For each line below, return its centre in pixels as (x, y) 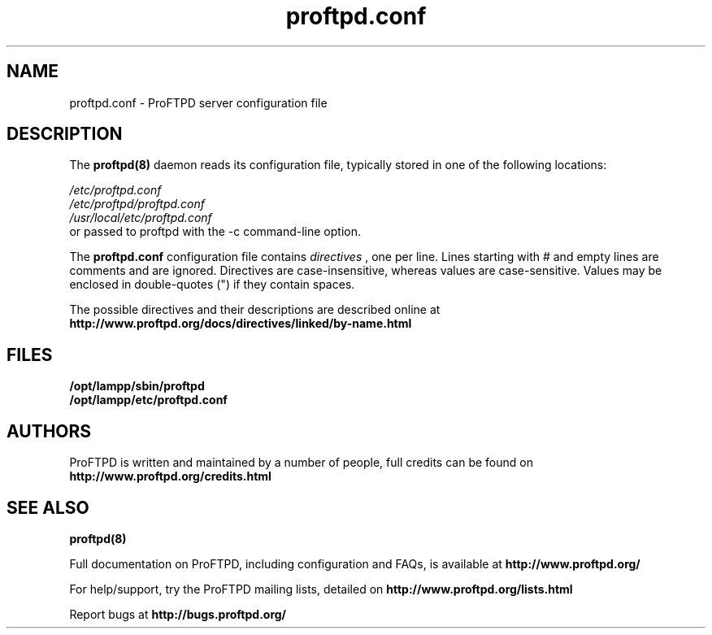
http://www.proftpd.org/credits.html (170, 476)
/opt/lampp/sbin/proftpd (137, 386)
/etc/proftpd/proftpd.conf (137, 204)
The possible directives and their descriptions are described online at (255, 310)
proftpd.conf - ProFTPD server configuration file (198, 102)
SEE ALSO (48, 507)
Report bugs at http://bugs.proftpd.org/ (178, 614)
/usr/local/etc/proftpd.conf (141, 218)
